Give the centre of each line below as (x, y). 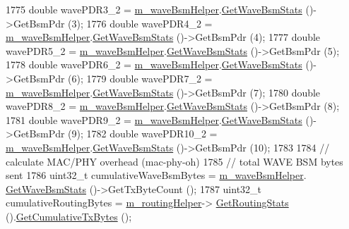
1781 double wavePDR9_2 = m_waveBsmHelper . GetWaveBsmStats (154, 119)
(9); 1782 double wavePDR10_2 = (143, 134)
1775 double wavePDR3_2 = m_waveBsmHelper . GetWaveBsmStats (154, 9)
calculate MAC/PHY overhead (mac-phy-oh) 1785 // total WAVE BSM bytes (174, 161)
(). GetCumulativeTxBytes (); (69, 216)
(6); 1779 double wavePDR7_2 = (140, 78)
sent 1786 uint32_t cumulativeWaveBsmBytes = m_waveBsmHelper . (156, 175)
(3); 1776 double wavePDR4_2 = (140, 23)
